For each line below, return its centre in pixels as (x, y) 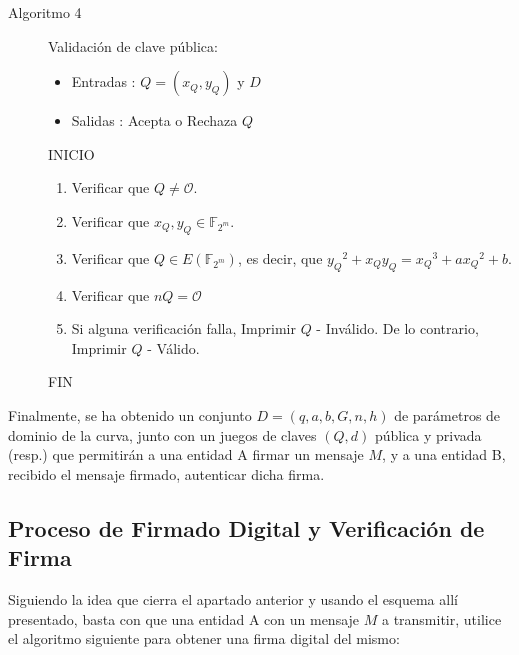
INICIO (71, 153)
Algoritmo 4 (45, 12)
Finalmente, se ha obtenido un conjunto (130, 414)
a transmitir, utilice (441, 618)
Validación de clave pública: (133, 45)
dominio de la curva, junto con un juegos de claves (162, 434)
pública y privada (428, 434)
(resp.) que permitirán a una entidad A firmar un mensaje (186, 454)
